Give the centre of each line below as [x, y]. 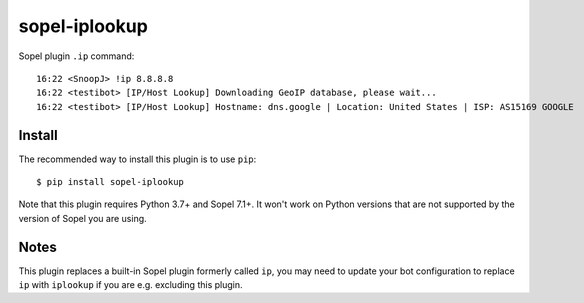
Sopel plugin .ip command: [76, 56]
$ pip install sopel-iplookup [110, 182]
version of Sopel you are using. [82, 218]
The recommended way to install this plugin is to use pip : [137, 159]
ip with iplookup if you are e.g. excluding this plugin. [130, 285]
